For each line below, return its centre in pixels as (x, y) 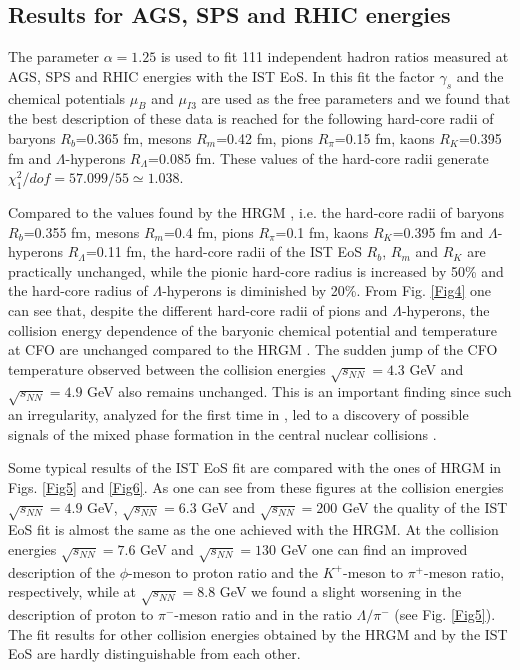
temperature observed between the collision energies (167, 368)
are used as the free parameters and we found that (356, 97)
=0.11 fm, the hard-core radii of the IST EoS (223, 251)
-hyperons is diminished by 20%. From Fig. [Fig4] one (326, 290)
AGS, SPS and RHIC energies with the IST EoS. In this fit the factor (221, 75)
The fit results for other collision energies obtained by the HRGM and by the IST (258, 633)
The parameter (54, 56)
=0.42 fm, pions (265, 137)
